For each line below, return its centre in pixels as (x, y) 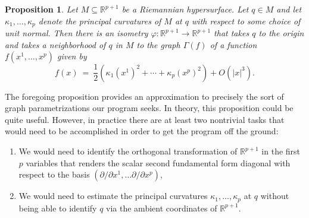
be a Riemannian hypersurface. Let (185, 9)
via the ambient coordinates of (162, 208)
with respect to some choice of (246, 20)
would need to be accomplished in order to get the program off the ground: (142, 131)
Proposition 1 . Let (41, 9)
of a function (233, 44)
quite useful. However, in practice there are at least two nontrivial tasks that (145, 119)
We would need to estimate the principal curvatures (113, 196)
